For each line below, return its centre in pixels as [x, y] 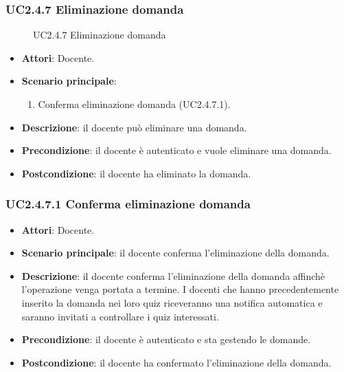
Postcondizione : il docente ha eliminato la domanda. [136, 173]
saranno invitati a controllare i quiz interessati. [120, 316]
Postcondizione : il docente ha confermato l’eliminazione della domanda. [176, 362]
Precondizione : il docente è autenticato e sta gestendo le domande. [166, 339]
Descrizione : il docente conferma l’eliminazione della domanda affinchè [173, 275]
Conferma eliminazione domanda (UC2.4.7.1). [134, 104]
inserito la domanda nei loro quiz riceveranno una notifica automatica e [172, 302]
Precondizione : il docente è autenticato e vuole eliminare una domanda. [176, 150]
